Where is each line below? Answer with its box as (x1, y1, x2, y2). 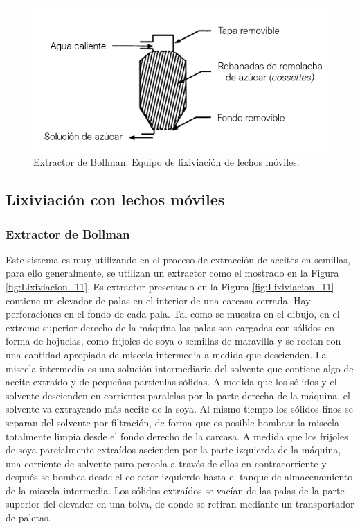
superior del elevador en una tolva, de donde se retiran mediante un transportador (6, 496, 354, 511)
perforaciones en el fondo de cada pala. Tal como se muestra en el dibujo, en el (6, 306, 340, 321)
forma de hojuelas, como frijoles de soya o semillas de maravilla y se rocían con (6, 333, 341, 348)
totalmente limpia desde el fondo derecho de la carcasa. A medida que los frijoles (6, 428, 348, 443)
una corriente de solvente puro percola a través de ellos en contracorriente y (6, 456, 327, 470)
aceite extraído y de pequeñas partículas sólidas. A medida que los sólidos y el (6, 374, 337, 389)
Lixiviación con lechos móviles (6, 189, 225, 210)
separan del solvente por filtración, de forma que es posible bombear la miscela (6, 415, 340, 429)
